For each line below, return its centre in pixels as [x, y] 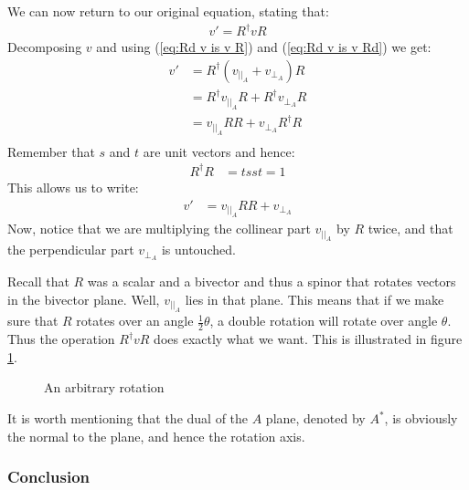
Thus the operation [61, 339]
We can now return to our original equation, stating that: [168, 11]
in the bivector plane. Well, [84, 299]
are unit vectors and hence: [219, 151]
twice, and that [410, 228]
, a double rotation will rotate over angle [324, 321]
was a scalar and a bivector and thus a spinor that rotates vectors [272, 281]
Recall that [38, 281]
